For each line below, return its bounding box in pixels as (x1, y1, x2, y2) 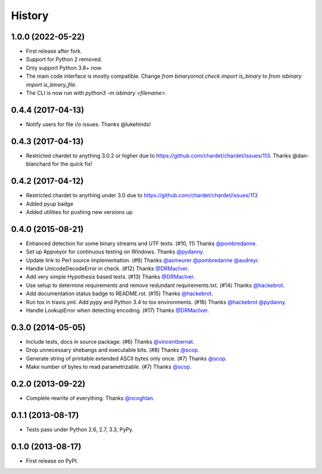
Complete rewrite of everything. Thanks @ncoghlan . (26, 395, 155, 402)
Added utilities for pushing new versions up (26, 208, 133, 215)
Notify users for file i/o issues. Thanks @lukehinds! (26, 120, 151, 128)
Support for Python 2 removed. (26, 56, 103, 63)
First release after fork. (26, 48, 82, 55)
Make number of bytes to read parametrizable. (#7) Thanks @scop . (26, 363, 192, 371)
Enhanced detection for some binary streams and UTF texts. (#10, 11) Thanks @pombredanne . (26, 240, 258, 247)
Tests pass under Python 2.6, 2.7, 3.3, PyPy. (26, 426, 134, 433)
